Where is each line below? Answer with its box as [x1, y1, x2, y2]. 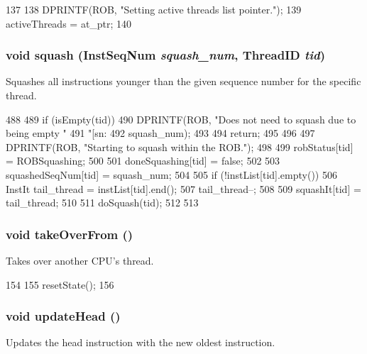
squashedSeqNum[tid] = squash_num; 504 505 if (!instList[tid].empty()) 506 [6, 167, 337, 182]
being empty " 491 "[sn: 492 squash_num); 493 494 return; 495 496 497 [6, 126, 315, 140]
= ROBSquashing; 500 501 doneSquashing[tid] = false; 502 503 [6, 153, 280, 168]
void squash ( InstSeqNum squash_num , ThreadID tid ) [6, 46, 326, 64]
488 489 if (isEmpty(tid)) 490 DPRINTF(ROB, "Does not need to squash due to [6, 111, 356, 126]
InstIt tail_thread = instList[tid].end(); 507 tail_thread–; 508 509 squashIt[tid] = [6, 181, 361, 196]
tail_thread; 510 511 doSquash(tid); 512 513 [6, 195, 199, 210]
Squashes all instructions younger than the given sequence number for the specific [6, 74, 361, 89]
